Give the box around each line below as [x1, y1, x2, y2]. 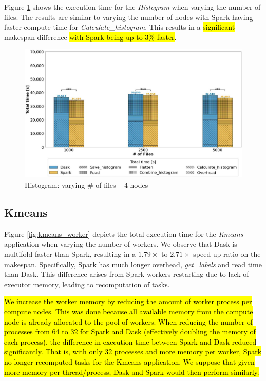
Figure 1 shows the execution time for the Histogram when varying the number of [4, 2, 261, 12]
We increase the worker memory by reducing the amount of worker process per [4, 296, 252, 307]
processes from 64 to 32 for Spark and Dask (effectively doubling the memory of [4, 326, 256, 337]
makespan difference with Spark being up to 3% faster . [4, 31, 177, 42]
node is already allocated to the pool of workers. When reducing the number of [4, 316, 253, 327]
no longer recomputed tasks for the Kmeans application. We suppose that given [4, 356, 255, 367]
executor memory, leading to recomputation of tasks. [4, 278, 170, 289]
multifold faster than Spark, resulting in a [4, 249, 136, 259]
